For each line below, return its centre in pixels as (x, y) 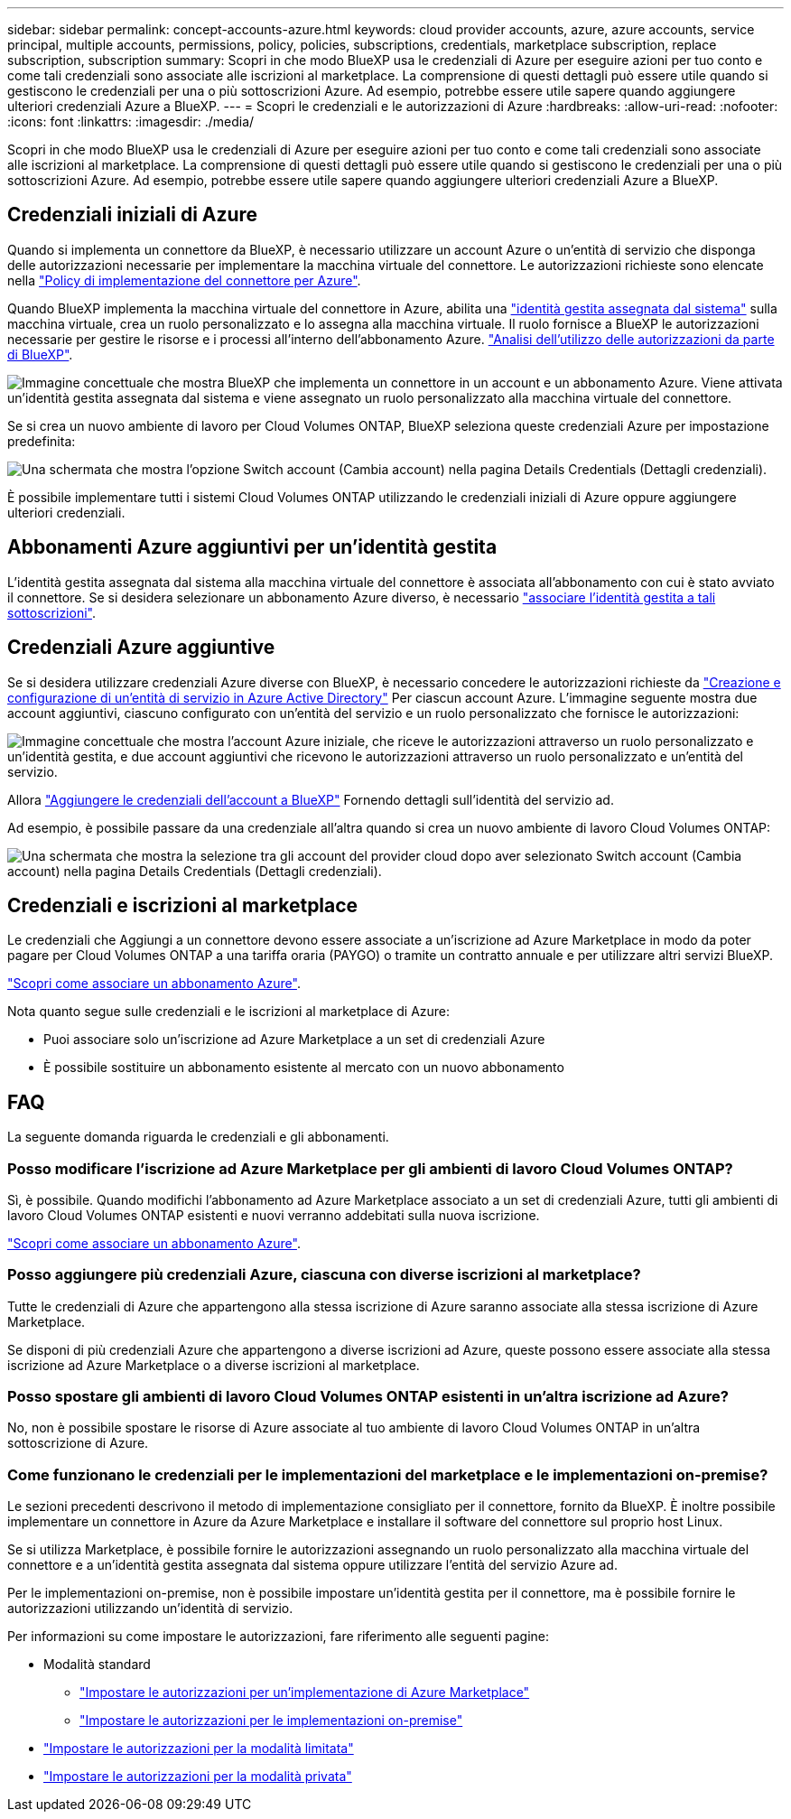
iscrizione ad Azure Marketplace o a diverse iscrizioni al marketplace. (214, 1365)
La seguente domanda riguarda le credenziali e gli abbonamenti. (198, 1137)
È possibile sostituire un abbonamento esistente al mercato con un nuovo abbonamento (304, 1068)
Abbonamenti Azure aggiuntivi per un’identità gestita (252, 547)
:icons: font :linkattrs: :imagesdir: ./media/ (131, 121)
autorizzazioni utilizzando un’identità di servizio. (150, 1609)
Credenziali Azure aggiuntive (141, 648)
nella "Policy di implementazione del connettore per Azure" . (184, 280)
